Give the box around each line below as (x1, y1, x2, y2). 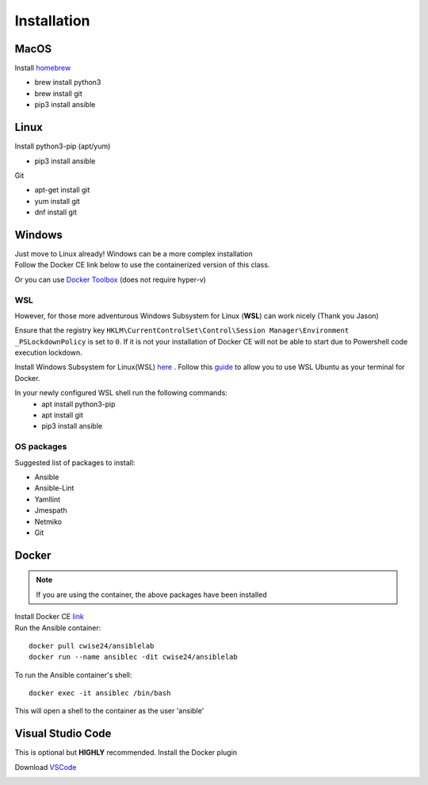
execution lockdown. (14, 348, 82, 357)
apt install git (41, 410, 83, 420)
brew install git (34, 88, 82, 98)
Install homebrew (14, 63, 71, 73)
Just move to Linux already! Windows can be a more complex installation (14, 249, 253, 258)
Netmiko (34, 517, 63, 526)
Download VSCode (14, 762, 77, 772)
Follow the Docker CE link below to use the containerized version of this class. (14, 260, 270, 270)
